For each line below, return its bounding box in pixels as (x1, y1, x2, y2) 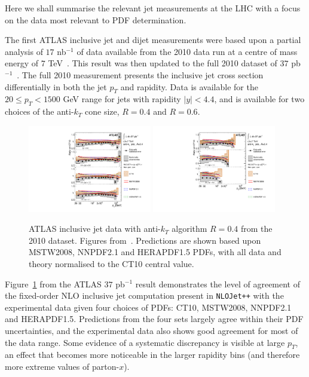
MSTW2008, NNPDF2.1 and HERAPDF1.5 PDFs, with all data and (29, 246, 282, 258)
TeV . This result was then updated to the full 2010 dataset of (48, 57, 277, 69)
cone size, (85, 105, 120, 118)
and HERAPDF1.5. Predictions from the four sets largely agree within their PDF (5, 312, 304, 325)
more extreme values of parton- (5, 360, 120, 372)
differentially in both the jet (5, 80, 107, 93)
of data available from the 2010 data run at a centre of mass (77, 45, 298, 57)
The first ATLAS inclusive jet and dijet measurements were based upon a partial (5, 33, 301, 46)
